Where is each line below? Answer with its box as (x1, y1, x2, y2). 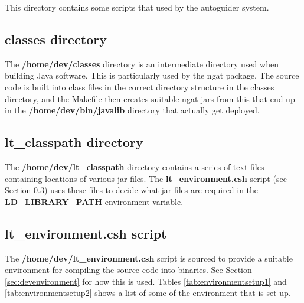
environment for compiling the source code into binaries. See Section (5, 263, 252, 276)
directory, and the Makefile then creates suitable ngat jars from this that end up (5, 92, 295, 105)
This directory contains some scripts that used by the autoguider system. (5, 1, 269, 13)
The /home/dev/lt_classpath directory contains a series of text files (5, 160, 264, 172)
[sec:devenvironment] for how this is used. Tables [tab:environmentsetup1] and (5, 275, 287, 287)
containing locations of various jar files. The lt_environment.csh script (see (5, 172, 287, 184)
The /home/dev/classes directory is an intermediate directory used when (5, 57, 279, 70)
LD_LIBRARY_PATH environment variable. (5, 195, 184, 207)
